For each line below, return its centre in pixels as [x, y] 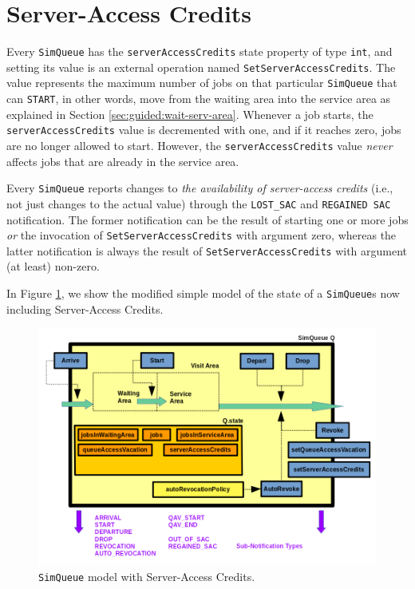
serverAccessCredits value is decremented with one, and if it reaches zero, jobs [204, 130]
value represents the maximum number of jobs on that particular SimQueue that [202, 83]
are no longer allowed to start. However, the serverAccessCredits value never [200, 145]
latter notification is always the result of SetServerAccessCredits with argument [207, 250]
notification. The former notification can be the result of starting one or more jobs [207, 219]
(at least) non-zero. [53, 266]
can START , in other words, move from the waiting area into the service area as [199, 99]
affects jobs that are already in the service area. [123, 161]
